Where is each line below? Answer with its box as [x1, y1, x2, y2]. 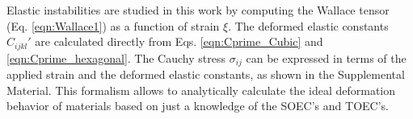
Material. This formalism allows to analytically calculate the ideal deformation [6, 81, 396, 98]
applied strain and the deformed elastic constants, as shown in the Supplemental [6, 66, 405, 83]
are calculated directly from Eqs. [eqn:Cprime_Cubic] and [35, 33, 323, 50]
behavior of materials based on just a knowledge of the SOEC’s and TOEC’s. [6, 97, 389, 114]
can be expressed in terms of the [246, 49, 407, 66]
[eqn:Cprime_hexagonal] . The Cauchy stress [6, 49, 225, 66]
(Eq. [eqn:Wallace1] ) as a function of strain [6, 17, 220, 34]
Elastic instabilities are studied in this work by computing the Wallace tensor [6, 2, 390, 18]
